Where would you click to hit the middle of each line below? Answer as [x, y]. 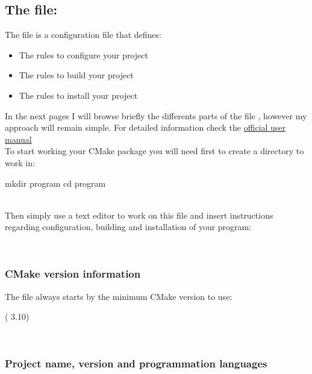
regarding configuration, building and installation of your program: [128, 227]
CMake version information [73, 274]
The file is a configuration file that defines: [83, 35]
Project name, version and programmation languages [136, 363]
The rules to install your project [78, 95]
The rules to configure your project [83, 55]
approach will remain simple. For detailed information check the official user [145, 127]
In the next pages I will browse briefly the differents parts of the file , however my [156, 115]
